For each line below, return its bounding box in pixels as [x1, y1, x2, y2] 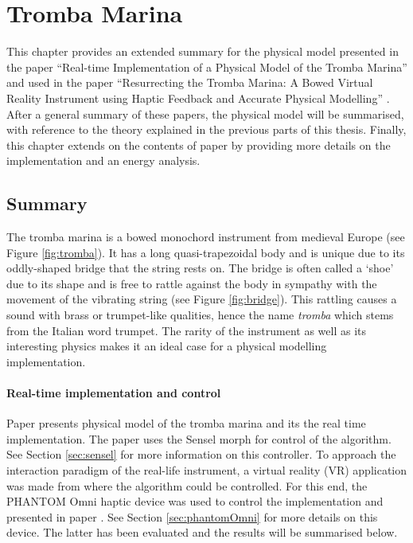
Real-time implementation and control [6, 385, 221, 401]
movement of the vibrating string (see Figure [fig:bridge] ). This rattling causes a [6, 291, 397, 307]
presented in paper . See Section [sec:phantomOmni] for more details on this [6, 508, 378, 525]
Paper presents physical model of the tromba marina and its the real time [6, 415, 366, 432]
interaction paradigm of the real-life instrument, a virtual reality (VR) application [6, 462, 407, 478]
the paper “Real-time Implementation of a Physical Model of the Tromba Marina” [6, 58, 407, 75]
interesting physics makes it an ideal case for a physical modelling [6, 338, 327, 354]
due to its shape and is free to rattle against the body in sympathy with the [6, 275, 377, 291]
